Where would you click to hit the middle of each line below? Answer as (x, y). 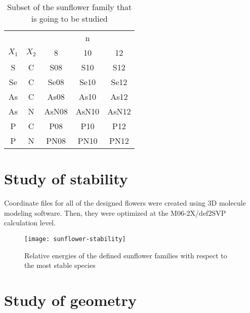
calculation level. (30, 223)
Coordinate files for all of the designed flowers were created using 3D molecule (125, 203)
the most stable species (60, 265)
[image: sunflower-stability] (75, 239)
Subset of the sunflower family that (70, 7)
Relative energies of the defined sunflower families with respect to (126, 255)
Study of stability (66, 179)
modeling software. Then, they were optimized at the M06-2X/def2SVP (115, 212)
